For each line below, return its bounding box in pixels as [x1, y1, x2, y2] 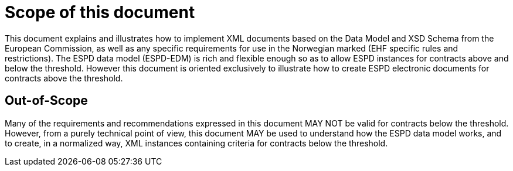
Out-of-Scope [5, 93, 88, 108]
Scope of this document [5, 2, 195, 22]
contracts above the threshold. [5, 73, 123, 83]
